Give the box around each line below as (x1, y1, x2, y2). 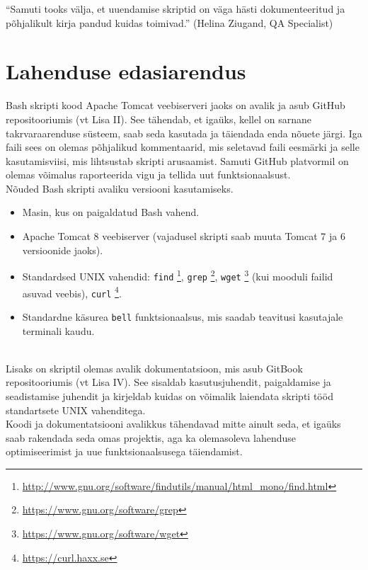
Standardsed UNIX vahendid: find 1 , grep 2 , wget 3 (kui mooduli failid (22, 267, 333, 283)
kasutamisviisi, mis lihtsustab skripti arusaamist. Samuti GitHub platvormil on (6, 153, 349, 168)
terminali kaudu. (22, 323, 95, 338)
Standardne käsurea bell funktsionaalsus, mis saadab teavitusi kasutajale (22, 309, 343, 324)
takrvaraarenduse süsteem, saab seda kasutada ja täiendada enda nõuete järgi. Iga (6, 125, 362, 140)
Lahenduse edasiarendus (6, 57, 246, 86)
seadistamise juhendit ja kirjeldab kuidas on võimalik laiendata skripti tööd (6, 388, 333, 403)
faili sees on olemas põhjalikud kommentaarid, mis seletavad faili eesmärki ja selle (6, 139, 360, 154)
